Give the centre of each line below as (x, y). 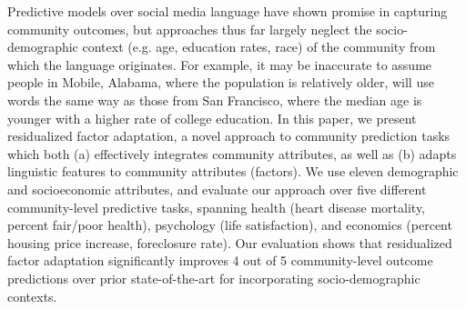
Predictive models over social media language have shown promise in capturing (228, 11)
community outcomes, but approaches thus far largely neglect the (190, 29)
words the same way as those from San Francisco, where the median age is (215, 100)
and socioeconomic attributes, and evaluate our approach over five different (217, 189)
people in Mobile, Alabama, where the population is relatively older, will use (221, 82)
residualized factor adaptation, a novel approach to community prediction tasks (229, 136)
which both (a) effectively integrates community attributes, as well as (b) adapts (232, 153)
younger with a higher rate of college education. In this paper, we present (212, 118)
